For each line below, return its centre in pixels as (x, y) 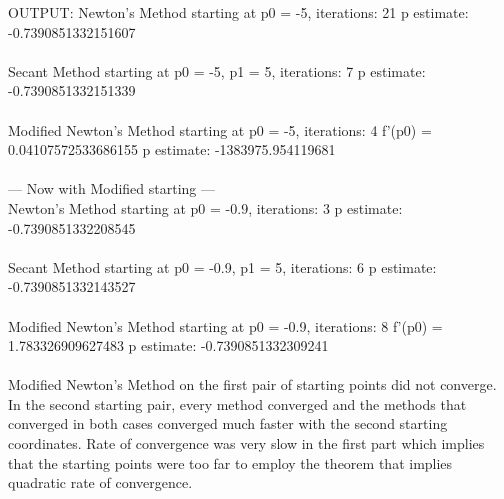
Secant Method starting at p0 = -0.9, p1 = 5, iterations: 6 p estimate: (222, 266)
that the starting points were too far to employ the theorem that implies (230, 462)
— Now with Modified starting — (112, 188)
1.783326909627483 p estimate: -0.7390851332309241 (168, 345)
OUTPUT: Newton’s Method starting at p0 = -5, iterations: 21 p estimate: (238, 12)
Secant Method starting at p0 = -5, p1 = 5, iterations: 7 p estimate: (217, 70)
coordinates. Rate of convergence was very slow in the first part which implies (246, 443)
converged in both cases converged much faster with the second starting (228, 423)
